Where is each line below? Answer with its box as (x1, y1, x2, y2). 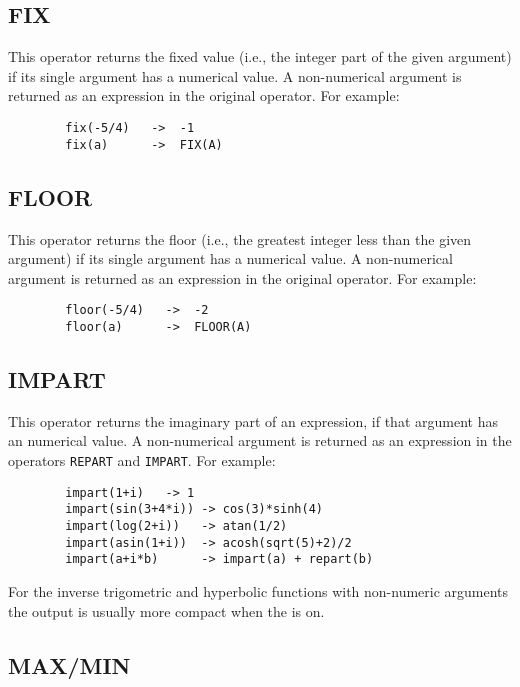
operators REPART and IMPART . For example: (8, 449, 276, 470)
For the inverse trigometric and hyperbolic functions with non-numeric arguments (8, 580, 509, 601)
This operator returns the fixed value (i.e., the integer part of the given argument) (8, 46, 512, 67)
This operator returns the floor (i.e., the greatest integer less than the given (8, 228, 472, 249)
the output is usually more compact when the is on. (8, 600, 325, 621)
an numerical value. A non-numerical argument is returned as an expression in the (8, 430, 512, 451)
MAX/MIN (8, 649, 131, 680)
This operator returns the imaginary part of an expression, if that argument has (8, 410, 498, 431)
